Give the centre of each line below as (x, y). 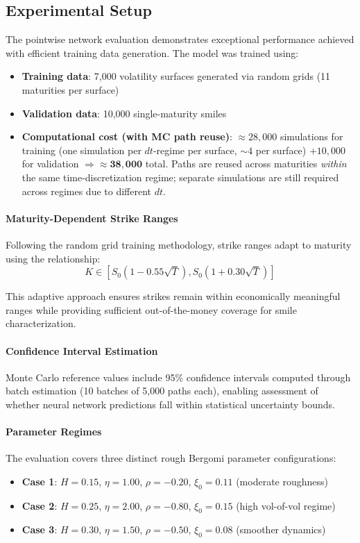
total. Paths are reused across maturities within (246, 164)
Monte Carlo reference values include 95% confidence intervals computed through (178, 377)
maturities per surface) (70, 89)
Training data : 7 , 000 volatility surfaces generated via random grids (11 (176, 76)
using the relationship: (53, 258)
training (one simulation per (82, 150)
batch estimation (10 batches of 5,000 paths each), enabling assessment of (162, 391)
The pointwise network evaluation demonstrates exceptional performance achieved (180, 39)
